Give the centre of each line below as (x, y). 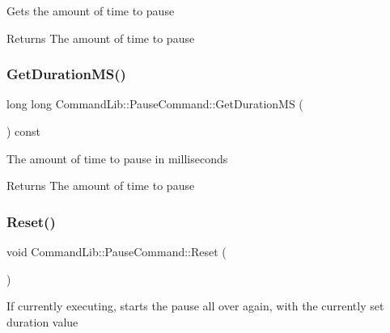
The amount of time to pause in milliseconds (117, 158)
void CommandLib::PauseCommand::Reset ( (117, 251)
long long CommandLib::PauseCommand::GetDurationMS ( (155, 104)
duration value (42, 321)
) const (24, 131)
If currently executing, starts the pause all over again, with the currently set (195, 306)
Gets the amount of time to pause (91, 11)
